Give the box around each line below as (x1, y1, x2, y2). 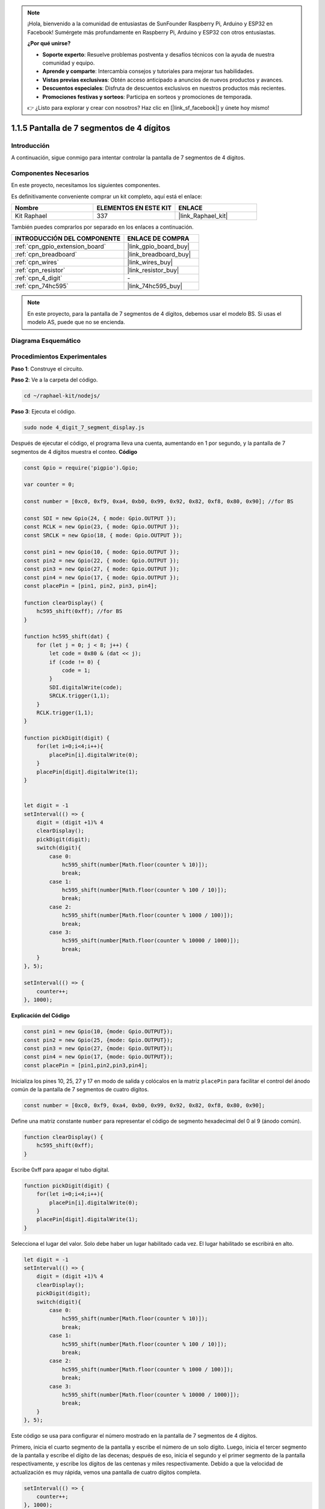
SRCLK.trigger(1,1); (49, 692, 110, 700)
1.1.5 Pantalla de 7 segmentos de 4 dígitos (11, 123, 171, 133)
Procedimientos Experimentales (11, 353, 107, 361)
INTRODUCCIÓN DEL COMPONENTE (14, 234, 121, 243)
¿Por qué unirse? (27, 40, 71, 47)
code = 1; (61, 667, 91, 674)
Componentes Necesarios (11, 169, 90, 177)
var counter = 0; (23, 481, 75, 488)
